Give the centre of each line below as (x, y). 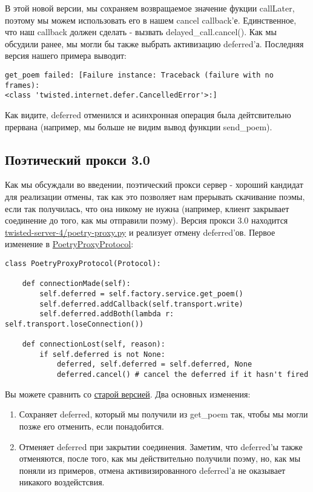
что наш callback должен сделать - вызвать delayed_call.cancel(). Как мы (141, 32)
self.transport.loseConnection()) (74, 324)
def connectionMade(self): (76, 284)
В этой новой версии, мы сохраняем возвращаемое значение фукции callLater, (150, 8)
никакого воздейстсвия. (62, 482)
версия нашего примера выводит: (66, 55)
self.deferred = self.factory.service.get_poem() (141, 294)
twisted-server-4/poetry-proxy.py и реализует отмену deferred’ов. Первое (140, 232)
